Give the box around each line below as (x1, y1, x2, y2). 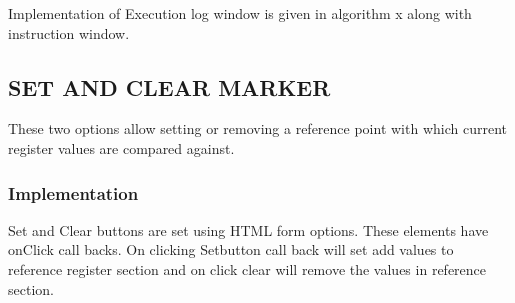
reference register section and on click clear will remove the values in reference (8, 258, 487, 279)
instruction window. (8, 22, 130, 43)
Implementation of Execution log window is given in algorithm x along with (8, 3, 472, 23)
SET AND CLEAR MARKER (8, 71, 331, 102)
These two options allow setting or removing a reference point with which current (8, 118, 507, 139)
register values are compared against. (8, 137, 235, 158)
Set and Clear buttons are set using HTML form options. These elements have (8, 219, 489, 240)
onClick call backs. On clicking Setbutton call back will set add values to (8, 239, 454, 260)
